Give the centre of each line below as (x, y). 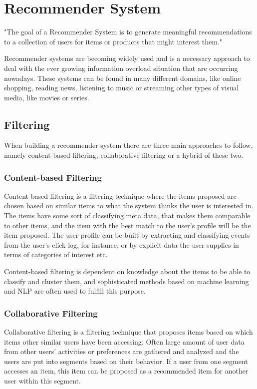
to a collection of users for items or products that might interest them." (113, 41)
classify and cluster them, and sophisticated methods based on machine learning (127, 281)
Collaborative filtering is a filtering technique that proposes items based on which (128, 332)
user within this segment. (42, 381)
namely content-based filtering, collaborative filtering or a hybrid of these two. (124, 155)
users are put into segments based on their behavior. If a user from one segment (126, 361)
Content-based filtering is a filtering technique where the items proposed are (120, 195)
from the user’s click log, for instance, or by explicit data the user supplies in (122, 244)
